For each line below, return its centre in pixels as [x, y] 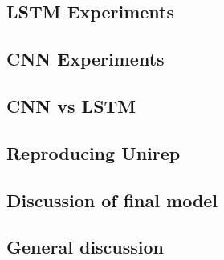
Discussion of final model [112, 200]
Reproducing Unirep [94, 152]
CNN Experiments [86, 59]
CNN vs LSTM [71, 105]
